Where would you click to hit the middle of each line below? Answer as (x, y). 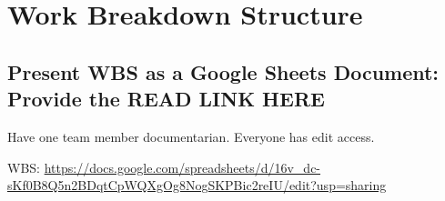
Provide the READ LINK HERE (166, 99)
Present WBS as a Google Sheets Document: (223, 71)
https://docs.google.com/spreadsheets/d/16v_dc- (182, 167)
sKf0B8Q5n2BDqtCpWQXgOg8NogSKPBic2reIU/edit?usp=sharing (197, 185)
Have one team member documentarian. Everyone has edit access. (191, 136)
